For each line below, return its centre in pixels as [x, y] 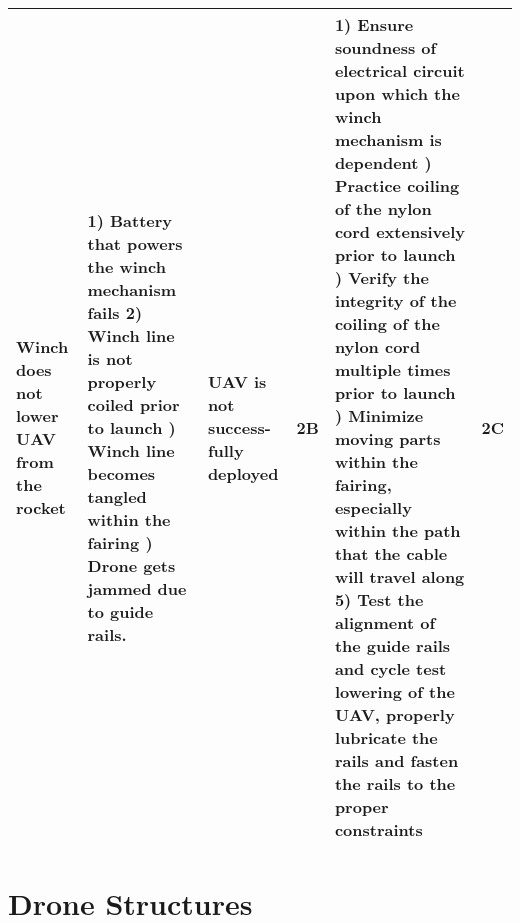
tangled [117, 496]
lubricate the [386, 737]
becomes [121, 473]
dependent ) [383, 162]
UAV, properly [394, 714]
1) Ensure [374, 24]
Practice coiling [397, 185]
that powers [135, 243]
